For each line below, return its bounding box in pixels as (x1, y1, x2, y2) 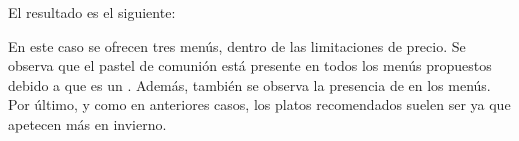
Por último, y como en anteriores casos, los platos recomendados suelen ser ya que (8, 94, 511, 115)
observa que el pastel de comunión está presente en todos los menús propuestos (8, 55, 492, 76)
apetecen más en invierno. (8, 113, 167, 134)
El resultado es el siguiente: (8, 2, 176, 22)
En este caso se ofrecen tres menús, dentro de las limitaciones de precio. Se (8, 35, 466, 56)
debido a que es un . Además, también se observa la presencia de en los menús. (8, 74, 491, 95)
